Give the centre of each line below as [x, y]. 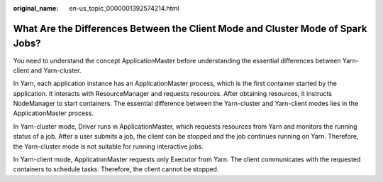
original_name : [36, 8]
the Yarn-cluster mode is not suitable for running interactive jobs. [108, 146]
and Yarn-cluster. [56, 70]
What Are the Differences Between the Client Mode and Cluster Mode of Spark [190, 28]
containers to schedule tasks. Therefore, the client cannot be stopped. [116, 169]
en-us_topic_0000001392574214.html [124, 8]
